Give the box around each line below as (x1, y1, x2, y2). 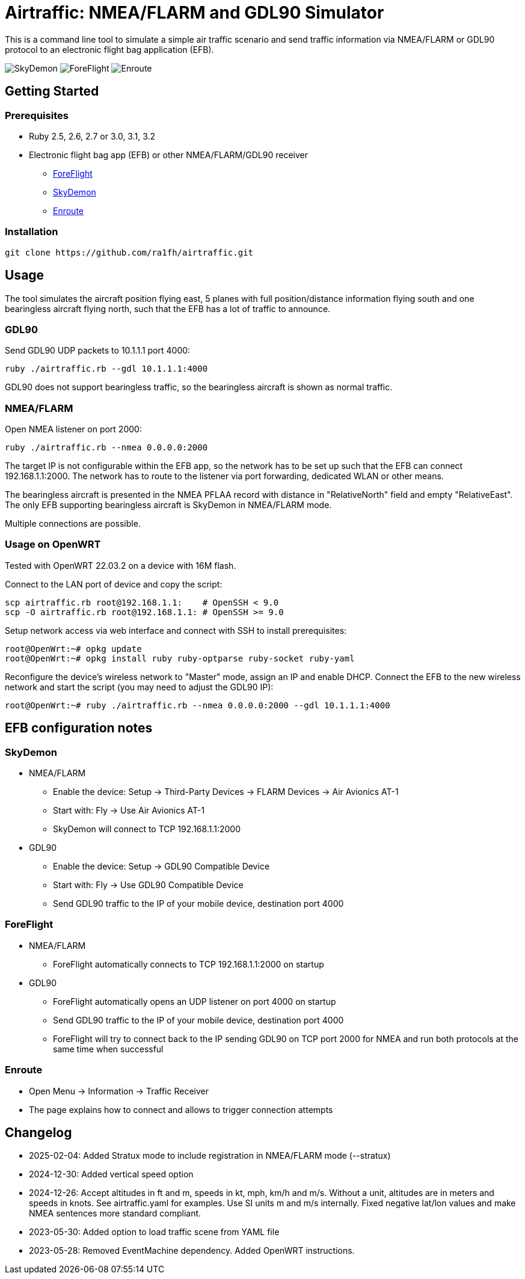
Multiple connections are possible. (5, 518, 141, 529)
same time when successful (53, 1043, 164, 1054)
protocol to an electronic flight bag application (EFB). (5, 44, 214, 55)
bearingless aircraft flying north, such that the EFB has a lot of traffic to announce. (5, 303, 331, 314)
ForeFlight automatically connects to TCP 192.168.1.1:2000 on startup (53, 958, 324, 969)
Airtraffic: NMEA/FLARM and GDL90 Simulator (5, 2, 384, 23)
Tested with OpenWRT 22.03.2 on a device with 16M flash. (5, 560, 236, 571)
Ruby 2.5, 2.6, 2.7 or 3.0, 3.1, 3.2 (29, 130, 156, 141)
